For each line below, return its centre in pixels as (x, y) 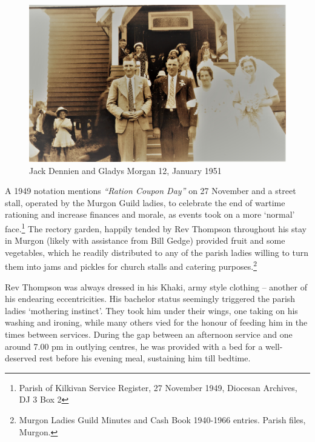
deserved (21, 358)
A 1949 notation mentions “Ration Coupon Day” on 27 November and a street (151, 191)
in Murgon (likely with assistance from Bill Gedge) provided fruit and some (145, 240)
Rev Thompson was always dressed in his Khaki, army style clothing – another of (156, 286)
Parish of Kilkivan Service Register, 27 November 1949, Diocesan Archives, (158, 387)
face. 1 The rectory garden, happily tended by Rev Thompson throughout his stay (156, 228)
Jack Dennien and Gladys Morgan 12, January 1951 (125, 170)
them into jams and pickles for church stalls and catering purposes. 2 (131, 266)
